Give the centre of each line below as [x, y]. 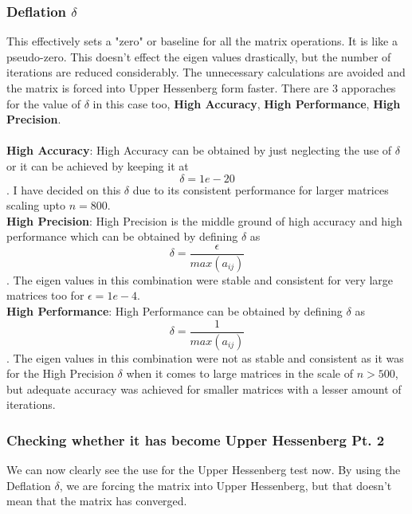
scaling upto [36, 205]
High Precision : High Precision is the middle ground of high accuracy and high [204, 220]
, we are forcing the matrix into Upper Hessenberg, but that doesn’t [226, 485]
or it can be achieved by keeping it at [98, 165]
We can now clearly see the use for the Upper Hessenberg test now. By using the [204, 470]
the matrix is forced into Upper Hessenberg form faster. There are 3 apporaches [201, 88]
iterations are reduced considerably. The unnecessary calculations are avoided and [206, 72]
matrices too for [45, 295]
